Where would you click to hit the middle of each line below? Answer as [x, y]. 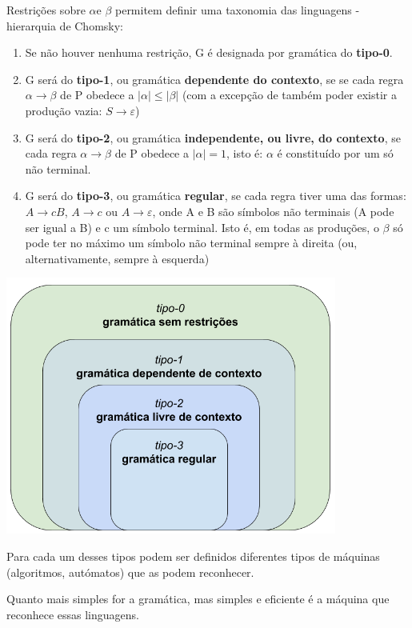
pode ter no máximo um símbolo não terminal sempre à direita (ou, [191, 243]
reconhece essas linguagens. [73, 614]
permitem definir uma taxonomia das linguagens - [237, 10]
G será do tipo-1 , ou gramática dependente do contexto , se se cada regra [214, 79]
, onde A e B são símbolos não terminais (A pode [273, 211]
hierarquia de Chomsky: [65, 25]
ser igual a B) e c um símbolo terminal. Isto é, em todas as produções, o [202, 227]
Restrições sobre [46, 10]
